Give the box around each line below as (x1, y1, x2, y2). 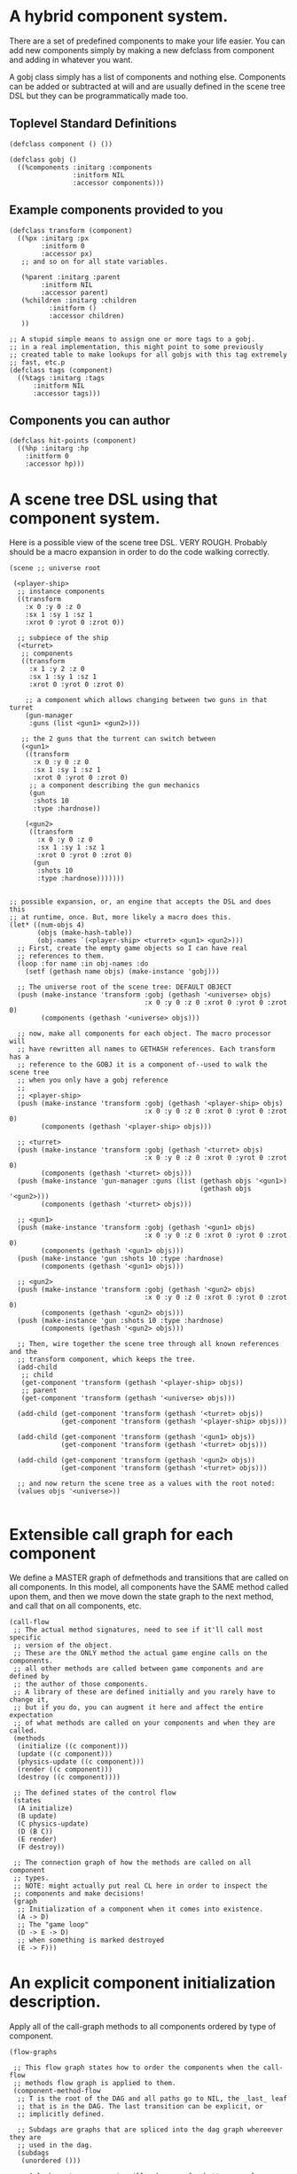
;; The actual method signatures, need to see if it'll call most (12, 1625, 264, 1635)
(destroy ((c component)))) (17, 1773, 121, 1782)
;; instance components (17, 587, 105, 596)
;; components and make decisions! (12, 1889, 145, 1898)
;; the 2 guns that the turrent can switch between (20, 734, 216, 744)
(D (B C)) (17, 1827, 53, 1836)
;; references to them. (17, 951, 105, 961)
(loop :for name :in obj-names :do (17, 959, 149, 968)
